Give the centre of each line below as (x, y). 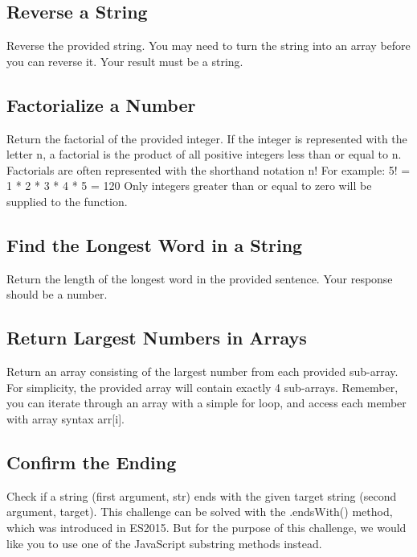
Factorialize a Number (101, 104)
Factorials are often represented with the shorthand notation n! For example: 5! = (208, 169)
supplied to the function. (67, 201)
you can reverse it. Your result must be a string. (125, 61)
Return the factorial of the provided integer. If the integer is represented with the (207, 138)
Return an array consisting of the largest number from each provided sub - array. (202, 371)
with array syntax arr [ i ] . (65, 418)
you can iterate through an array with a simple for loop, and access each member (206, 403)
